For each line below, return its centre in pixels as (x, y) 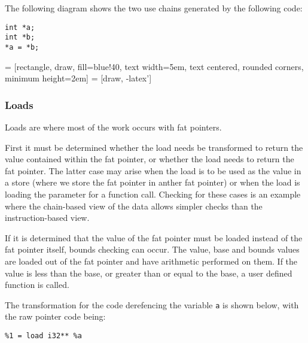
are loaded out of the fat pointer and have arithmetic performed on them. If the (151, 261)
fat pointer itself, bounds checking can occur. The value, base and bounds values (152, 249)
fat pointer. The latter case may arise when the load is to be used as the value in (153, 170)
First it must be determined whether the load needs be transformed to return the (154, 147)
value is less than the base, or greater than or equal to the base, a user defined (149, 273)
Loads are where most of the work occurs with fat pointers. (113, 127)
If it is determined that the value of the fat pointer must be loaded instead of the (154, 237)
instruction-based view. (47, 218)
